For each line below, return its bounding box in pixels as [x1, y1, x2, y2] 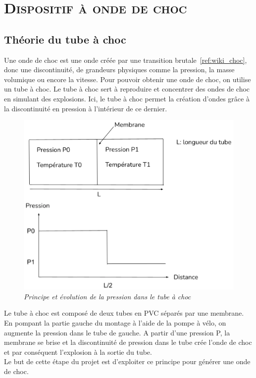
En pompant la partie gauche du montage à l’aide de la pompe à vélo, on [4, 317, 226, 328]
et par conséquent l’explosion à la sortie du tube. [4, 346, 152, 357]
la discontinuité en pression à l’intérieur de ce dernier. [4, 103, 167, 113]
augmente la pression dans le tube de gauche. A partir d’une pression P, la [4, 327, 230, 337]
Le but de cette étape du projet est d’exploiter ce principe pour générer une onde [4, 356, 251, 367]
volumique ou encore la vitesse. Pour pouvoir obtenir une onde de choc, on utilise [4, 74, 251, 84]
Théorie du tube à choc [4, 31, 126, 47]
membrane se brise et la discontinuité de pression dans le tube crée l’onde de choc [4, 337, 252, 347]
